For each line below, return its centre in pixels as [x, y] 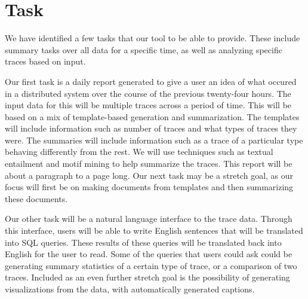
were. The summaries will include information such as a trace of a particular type [154, 140]
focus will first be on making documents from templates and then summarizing [149, 187]
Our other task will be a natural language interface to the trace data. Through [149, 219]
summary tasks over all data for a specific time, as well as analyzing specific [144, 49]
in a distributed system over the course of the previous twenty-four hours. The [148, 93]
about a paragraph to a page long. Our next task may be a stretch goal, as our [149, 175]
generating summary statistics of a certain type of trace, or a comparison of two [151, 265]
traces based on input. [45, 61]
